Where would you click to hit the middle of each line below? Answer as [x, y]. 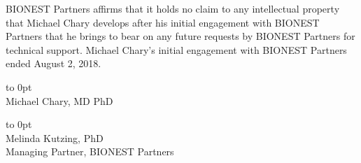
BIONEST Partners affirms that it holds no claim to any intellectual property [173, 8]
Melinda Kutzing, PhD [55, 137]
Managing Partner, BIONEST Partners [90, 151]
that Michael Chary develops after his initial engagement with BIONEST [163, 22]
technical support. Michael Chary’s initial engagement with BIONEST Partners [176, 49]
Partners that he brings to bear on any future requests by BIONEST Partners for [180, 36]
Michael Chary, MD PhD [59, 100]
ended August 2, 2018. [54, 63]
